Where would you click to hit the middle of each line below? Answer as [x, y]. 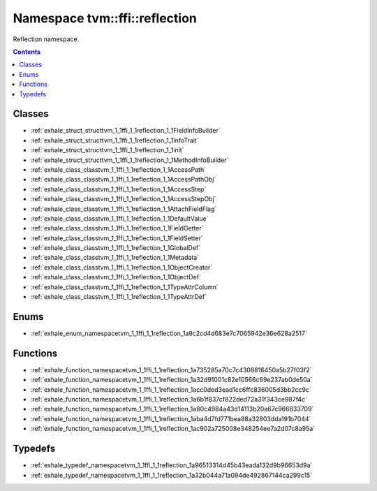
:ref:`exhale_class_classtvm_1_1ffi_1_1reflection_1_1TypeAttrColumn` [125, 287]
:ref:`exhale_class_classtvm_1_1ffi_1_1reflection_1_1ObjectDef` [116, 277]
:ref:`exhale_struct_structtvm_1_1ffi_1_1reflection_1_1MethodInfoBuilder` [130, 160]
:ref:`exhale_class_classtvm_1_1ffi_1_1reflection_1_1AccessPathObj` [123, 179]
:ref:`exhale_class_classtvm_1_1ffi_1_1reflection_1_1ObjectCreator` [121, 267]
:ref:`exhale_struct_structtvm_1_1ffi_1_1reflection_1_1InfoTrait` [114, 140]
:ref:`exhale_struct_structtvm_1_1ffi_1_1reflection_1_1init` [107, 150]
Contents [27, 52]
